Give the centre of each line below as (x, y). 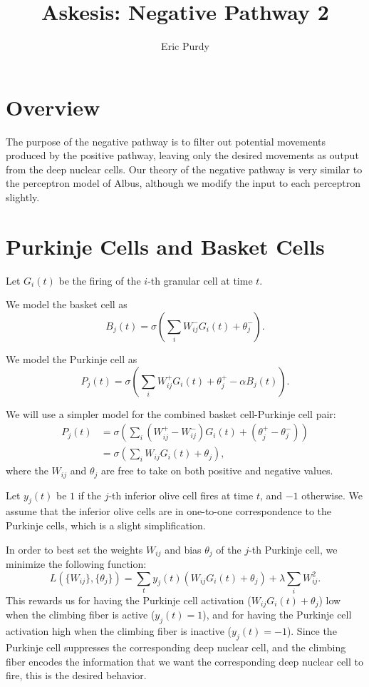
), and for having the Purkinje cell (277, 615)
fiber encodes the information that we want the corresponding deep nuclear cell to (185, 661)
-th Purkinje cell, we (293, 549)
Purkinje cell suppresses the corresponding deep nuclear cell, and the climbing (176, 647)
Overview (53, 107)
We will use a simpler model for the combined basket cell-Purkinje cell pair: (171, 413)
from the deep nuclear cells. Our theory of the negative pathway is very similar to (184, 169)
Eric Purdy (185, 46)
